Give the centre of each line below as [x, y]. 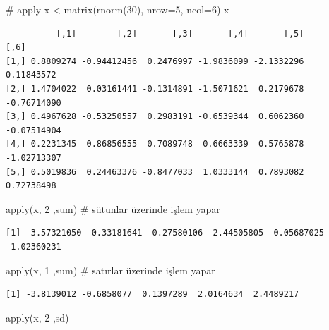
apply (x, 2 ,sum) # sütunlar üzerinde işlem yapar [113, 208]
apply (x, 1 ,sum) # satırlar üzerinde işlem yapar [110, 270]
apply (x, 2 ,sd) [37, 317]
